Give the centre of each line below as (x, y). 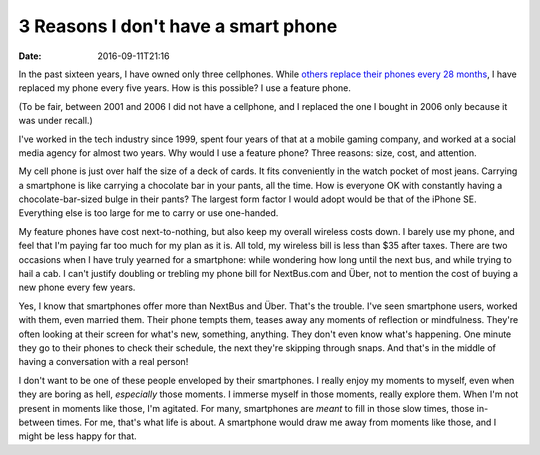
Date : (30, 56)
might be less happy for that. (77, 436)
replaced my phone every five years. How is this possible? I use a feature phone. (185, 88)
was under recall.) (56, 121)
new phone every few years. (77, 287)
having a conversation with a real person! (103, 362)
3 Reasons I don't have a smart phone (178, 26)
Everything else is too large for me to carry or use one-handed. (148, 213)
